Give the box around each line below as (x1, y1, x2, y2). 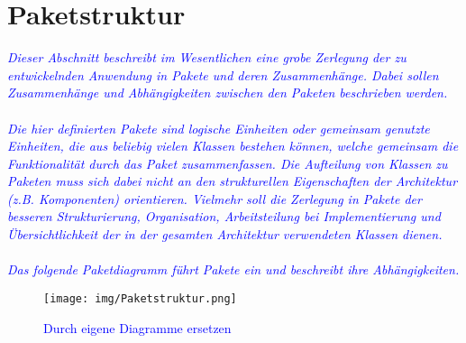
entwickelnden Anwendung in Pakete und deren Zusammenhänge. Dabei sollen (7, 65, 439, 84)
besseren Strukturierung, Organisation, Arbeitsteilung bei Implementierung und (7, 207, 441, 226)
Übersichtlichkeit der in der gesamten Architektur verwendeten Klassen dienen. (7, 225, 443, 244)
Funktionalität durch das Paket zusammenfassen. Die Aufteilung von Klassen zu (7, 153, 448, 172)
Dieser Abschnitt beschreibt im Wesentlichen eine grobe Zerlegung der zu (7, 48, 407, 67)
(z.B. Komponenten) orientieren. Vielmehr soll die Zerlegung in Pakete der (7, 189, 422, 208)
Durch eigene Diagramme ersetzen (43, 318, 232, 337)
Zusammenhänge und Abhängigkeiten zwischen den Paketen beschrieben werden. (7, 83, 448, 102)
